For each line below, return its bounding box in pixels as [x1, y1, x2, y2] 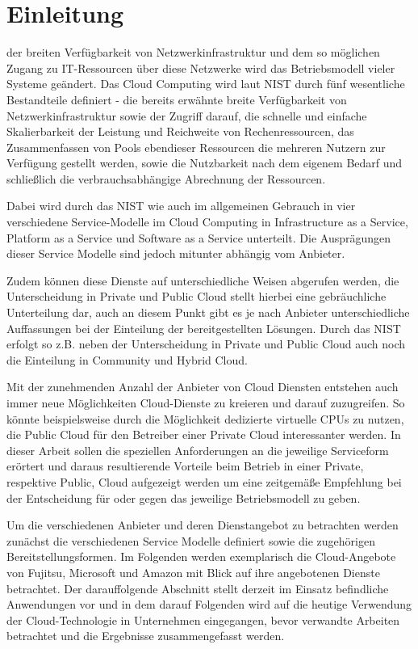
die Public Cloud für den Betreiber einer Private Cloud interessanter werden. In [6, 426, 401, 443]
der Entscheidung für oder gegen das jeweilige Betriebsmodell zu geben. [6, 489, 361, 506]
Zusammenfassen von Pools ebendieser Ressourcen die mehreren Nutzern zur [6, 138, 386, 155]
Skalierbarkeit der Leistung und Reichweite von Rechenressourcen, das [6, 123, 354, 140]
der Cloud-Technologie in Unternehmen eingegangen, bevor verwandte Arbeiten [6, 611, 400, 628]
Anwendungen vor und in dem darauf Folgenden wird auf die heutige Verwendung [6, 596, 412, 613]
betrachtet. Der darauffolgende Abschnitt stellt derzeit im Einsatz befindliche [6, 579, 389, 596]
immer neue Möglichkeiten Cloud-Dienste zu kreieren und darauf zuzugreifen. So [6, 394, 405, 411]
